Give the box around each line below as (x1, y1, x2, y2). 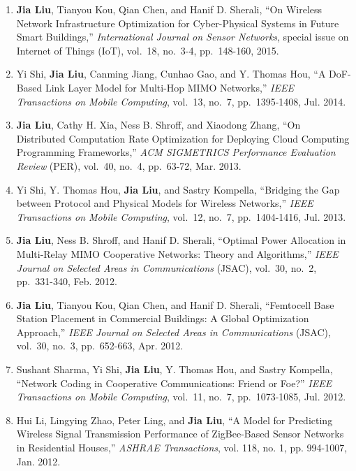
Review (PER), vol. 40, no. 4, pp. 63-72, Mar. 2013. (16, 158, 242, 173)
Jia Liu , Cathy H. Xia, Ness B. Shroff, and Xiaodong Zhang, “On (16, 117, 301, 132)
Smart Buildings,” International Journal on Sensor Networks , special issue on (16, 29, 349, 44)
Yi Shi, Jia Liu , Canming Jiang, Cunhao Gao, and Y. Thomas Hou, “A (16, 66, 326, 81)
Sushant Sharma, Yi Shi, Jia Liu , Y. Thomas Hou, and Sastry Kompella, (16, 362, 333, 377)
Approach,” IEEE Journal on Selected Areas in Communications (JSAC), (16, 324, 331, 339)
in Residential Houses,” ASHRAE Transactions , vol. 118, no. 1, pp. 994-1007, (16, 440, 348, 455)
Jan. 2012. (16, 454, 61, 468)
